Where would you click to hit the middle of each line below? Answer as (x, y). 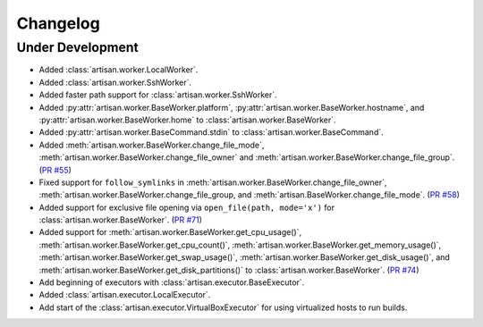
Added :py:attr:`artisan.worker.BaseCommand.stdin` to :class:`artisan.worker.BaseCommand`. (211, 132)
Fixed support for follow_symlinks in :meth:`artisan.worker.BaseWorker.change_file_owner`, (213, 182)
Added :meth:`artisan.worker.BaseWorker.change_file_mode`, (152, 145)
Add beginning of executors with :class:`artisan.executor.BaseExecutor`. (172, 282)
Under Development (77, 47)
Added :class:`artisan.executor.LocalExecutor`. (125, 295)
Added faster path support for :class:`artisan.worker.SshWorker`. (158, 95)
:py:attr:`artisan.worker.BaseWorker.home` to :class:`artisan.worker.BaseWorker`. (187, 120)
